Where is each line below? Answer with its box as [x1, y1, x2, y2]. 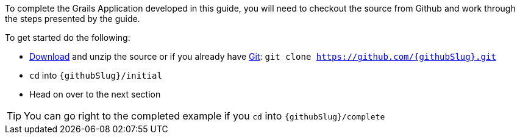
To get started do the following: [5, 32, 130, 43]
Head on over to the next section [29, 89, 161, 99]
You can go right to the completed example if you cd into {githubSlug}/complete [24, 110, 385, 122]
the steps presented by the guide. [5, 13, 140, 24]
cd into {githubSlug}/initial [29, 70, 162, 80]
